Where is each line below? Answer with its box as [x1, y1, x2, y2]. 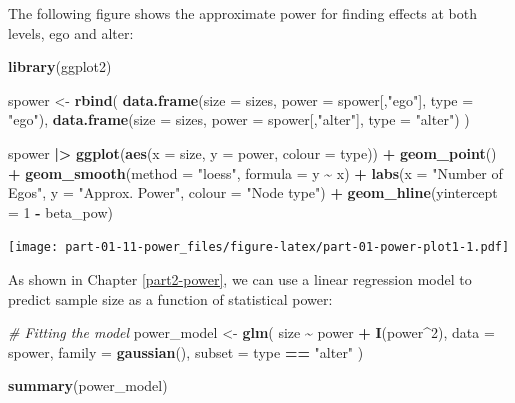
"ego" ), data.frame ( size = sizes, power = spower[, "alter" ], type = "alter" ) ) [8, 109, 470, 130]
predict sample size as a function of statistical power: [8, 288, 333, 309]
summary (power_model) [8, 375, 168, 396]
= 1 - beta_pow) [8, 201, 113, 222]
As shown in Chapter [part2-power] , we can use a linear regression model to [8, 269, 472, 289]
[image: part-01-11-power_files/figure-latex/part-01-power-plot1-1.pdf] [8, 240, 510, 255]
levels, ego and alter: [8, 22, 134, 43]
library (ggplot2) [8, 56, 112, 77]
